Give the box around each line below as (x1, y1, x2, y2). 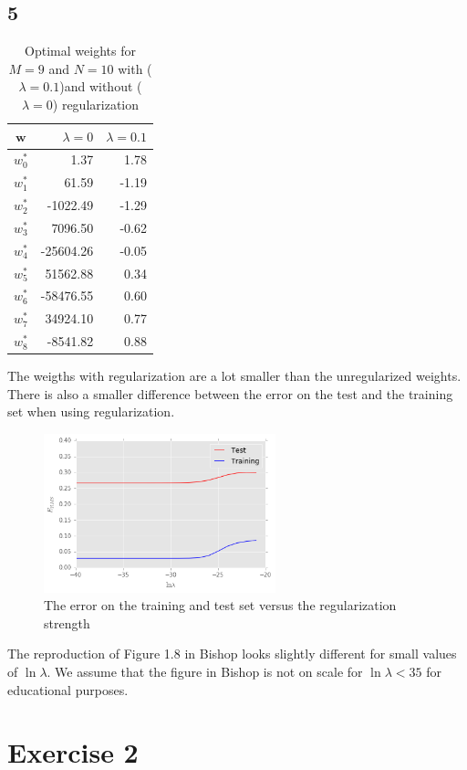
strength (44, 613, 90, 632)
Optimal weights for (25, 41, 136, 60)
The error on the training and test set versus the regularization (44, 596, 397, 615)
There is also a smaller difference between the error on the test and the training (7, 384, 453, 403)
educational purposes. (7, 680, 129, 699)
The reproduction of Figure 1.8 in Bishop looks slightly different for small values (7, 644, 457, 663)
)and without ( (59, 77, 142, 96)
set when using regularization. (7, 402, 175, 421)
